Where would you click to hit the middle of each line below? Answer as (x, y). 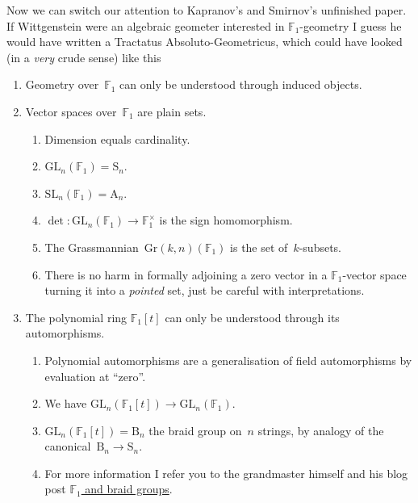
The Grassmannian (92, 247)
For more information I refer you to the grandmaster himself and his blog (226, 473)
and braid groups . (129, 489)
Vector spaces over (71, 111)
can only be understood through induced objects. (241, 84)
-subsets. (320, 247)
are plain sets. (172, 111)
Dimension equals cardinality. (117, 138)
